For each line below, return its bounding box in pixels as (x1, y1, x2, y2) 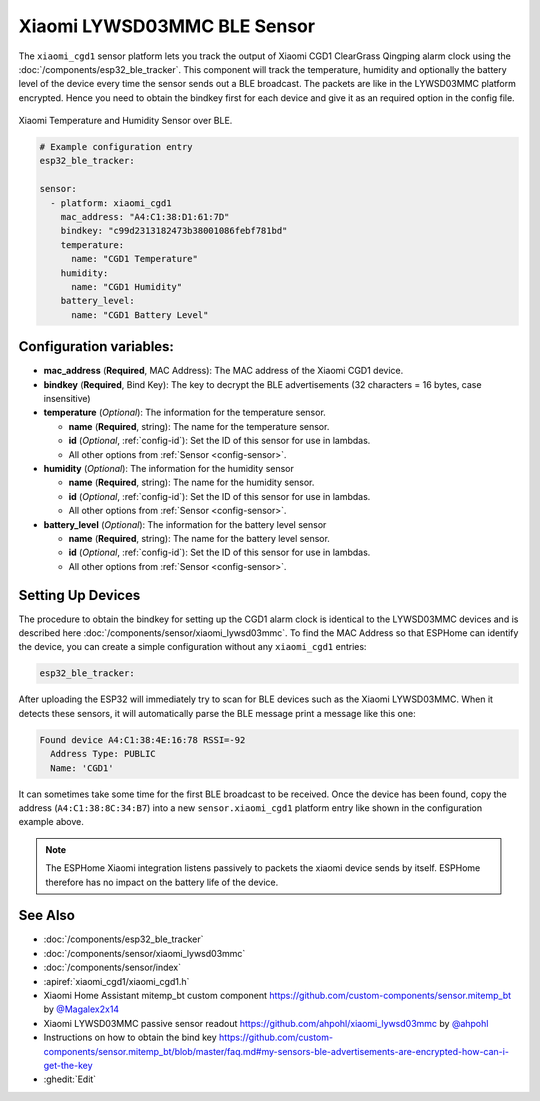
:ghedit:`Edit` (43, 1073, 97, 1085)
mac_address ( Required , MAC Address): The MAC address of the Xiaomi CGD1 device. (43, 365, 404, 377)
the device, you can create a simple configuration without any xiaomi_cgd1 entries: (18, 641, 367, 653)
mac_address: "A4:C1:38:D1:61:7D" (60, 211, 230, 223)
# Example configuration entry (39, 141, 194, 153)
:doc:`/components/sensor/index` (43, 961, 182, 974)
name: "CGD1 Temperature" (71, 253, 199, 265)
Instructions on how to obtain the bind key (43, 1031, 217, 1044)
